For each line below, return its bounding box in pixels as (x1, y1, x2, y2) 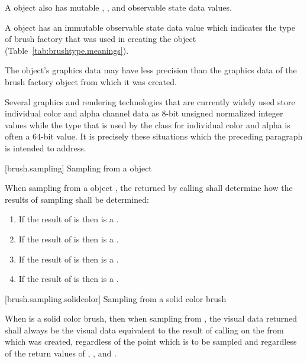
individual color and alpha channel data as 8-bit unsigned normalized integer (5, 107, 283, 119)
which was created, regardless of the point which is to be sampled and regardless (5, 335, 297, 348)
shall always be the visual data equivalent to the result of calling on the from (5, 323, 284, 336)
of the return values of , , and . (5, 347, 117, 359)
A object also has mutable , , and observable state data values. (5, 1, 232, 13)
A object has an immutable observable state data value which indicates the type (5, 21, 296, 33)
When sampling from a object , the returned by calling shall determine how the (5, 181, 293, 194)
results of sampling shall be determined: (5, 193, 149, 205)
